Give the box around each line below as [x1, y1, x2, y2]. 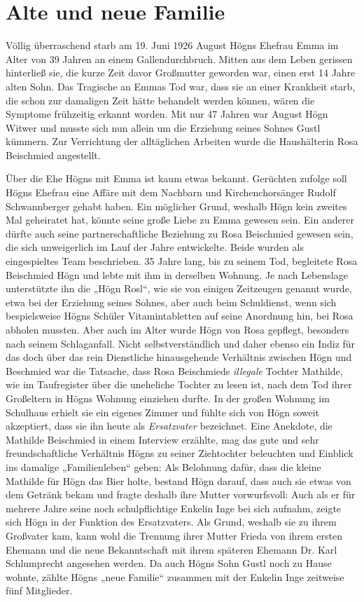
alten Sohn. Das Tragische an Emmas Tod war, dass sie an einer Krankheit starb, [6, 78, 356, 93]
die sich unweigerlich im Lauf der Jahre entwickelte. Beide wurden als [6, 240, 304, 254]
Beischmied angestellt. [6, 147, 101, 162]
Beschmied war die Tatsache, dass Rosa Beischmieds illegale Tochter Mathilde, [6, 363, 343, 378]
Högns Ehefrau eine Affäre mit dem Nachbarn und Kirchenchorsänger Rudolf [6, 185, 336, 200]
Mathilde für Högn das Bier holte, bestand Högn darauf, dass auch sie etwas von [6, 473, 351, 488]
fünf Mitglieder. [6, 583, 73, 598]
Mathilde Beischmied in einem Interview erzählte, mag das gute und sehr [6, 432, 319, 446]
